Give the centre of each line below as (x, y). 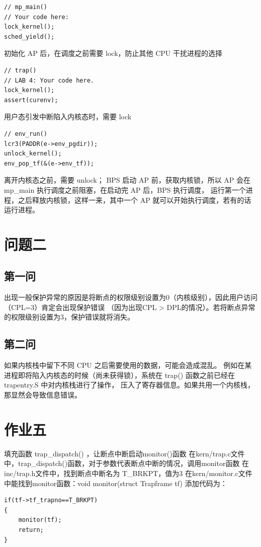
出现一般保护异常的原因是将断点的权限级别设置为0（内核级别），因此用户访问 (131, 297)
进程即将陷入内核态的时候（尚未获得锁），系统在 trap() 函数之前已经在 (119, 375)
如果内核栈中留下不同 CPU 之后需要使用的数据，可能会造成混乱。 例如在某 (128, 365)
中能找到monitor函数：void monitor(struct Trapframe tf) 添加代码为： (116, 483)
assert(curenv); (31, 100)
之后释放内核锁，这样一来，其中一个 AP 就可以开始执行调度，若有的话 (135, 200)
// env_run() (26, 134)
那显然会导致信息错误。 (43, 395)
